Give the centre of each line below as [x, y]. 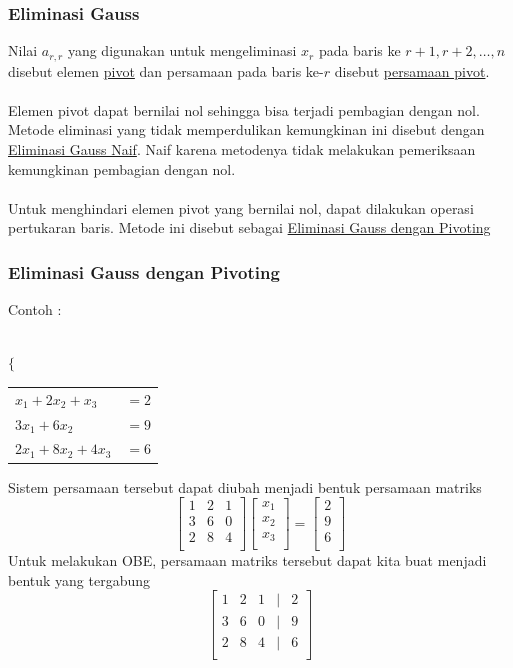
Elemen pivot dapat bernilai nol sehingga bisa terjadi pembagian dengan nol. [244, 109]
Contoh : [35, 309]
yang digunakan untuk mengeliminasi [182, 50]
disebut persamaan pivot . [412, 70]
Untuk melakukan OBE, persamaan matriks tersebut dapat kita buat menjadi [247, 560]
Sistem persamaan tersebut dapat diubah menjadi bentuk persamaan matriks [245, 486]
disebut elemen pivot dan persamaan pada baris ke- [166, 70]
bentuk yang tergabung [79, 579]
